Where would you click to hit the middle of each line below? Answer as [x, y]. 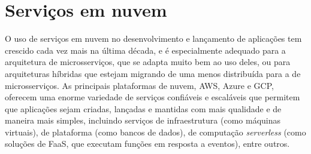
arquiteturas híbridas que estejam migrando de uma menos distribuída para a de [153, 73]
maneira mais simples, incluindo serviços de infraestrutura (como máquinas [143, 120]
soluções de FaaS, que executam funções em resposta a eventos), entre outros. [147, 144]
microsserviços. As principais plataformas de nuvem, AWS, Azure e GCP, [139, 85]
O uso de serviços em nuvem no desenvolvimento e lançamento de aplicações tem [153, 38]
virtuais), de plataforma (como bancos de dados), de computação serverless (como [155, 132]
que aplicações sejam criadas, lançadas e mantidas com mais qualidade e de [143, 108]
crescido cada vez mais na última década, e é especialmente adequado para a [145, 50]
